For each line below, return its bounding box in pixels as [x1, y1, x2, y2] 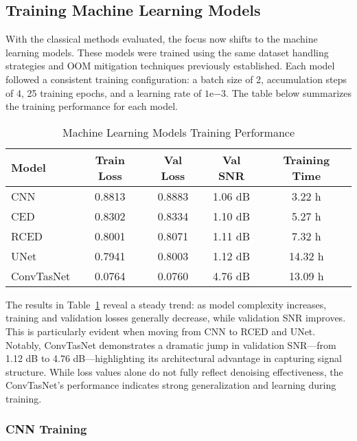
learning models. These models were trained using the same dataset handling [5, 45, 329, 59]
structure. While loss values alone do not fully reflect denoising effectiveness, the [5, 364, 343, 378]
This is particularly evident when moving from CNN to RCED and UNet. [5, 324, 316, 338]
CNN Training [5, 420, 87, 438]
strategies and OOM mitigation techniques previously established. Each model [5, 58, 335, 73]
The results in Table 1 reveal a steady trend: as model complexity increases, [5, 297, 327, 311]
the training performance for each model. [5, 99, 178, 113]
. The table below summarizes [226, 85, 352, 100]
